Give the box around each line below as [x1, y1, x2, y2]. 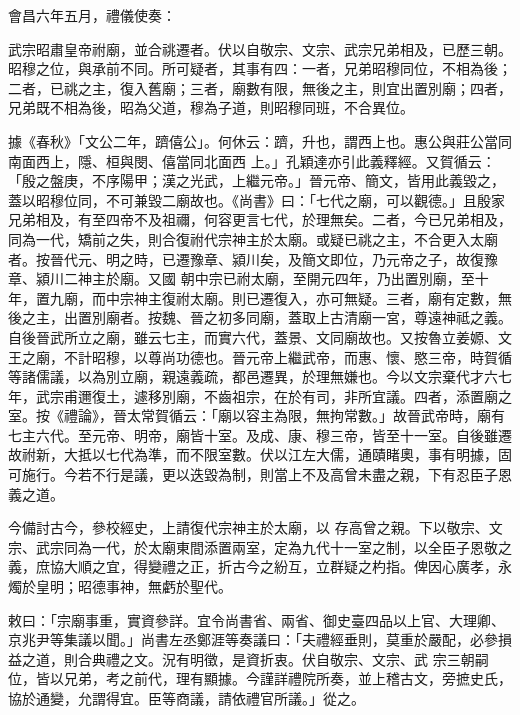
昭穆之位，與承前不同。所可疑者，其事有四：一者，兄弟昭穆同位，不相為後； [8, 58, 512, 79]
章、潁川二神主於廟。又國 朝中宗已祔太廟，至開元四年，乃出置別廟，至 [8, 268, 475, 289]
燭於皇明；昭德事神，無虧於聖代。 [8, 576, 232, 597]
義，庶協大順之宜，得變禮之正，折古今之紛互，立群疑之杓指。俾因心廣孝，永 [8, 556, 512, 577]
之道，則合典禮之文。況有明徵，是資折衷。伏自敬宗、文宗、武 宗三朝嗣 [21, 648, 489, 669]
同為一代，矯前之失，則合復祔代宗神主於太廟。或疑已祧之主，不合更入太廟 [8, 228, 498, 249]
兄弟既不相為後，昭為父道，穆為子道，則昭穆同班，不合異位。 [8, 97, 414, 118]
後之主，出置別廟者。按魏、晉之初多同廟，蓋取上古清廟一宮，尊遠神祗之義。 [8, 307, 512, 328]
